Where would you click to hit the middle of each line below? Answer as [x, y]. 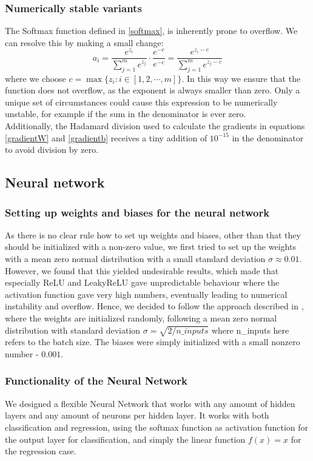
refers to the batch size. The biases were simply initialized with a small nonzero [153, 342]
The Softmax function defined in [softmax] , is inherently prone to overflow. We [151, 31]
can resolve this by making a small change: [84, 42]
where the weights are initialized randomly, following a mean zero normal [141, 318]
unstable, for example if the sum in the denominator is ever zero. [126, 114]
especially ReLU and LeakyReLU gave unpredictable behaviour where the [142, 282]
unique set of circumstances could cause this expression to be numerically [141, 102]
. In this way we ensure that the [241, 78]
